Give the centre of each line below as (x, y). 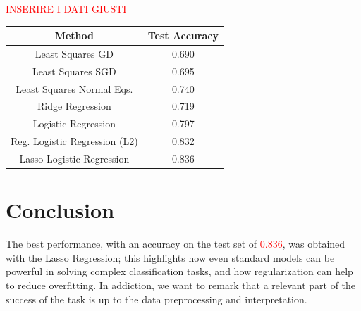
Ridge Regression (74, 106)
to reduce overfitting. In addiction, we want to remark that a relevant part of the (181, 285)
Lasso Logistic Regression (74, 158)
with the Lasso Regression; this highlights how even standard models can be (170, 257)
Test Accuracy (183, 36)
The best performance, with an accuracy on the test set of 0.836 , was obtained (176, 244)
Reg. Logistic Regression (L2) (74, 141)
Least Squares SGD (74, 71)
